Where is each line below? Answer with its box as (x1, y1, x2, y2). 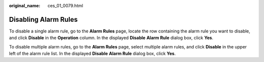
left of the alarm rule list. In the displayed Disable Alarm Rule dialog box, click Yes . (9, 51, 176, 57)
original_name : (9, 3, 41, 8)
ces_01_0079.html (47, 3, 83, 8)
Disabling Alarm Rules (9, 15, 78, 24)
